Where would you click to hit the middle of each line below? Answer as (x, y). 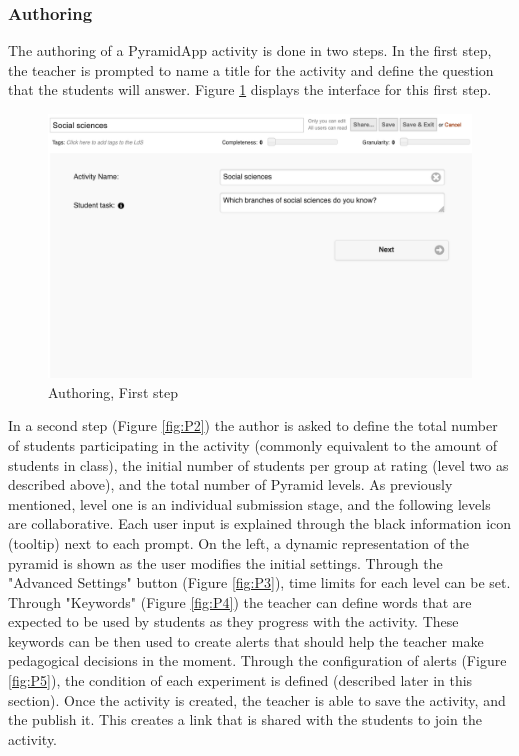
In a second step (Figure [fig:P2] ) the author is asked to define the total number (253, 425)
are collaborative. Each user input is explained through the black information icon (260, 523)
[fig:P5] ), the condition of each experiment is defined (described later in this (240, 680)
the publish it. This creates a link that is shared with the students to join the (245, 719)
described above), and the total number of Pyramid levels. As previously (230, 484)
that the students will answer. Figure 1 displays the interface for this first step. (250, 89)
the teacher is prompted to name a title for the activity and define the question (251, 69)
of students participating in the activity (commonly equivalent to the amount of (253, 444)
